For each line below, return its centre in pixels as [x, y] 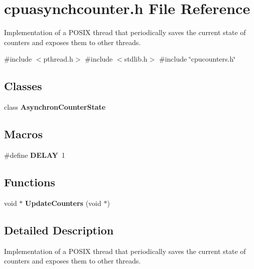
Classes [23, 86]
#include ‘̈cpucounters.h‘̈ [197, 59]
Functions [30, 182]
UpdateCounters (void [63, 203]
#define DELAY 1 [35, 155]
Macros [23, 134]
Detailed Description [59, 230]
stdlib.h [136, 59]
